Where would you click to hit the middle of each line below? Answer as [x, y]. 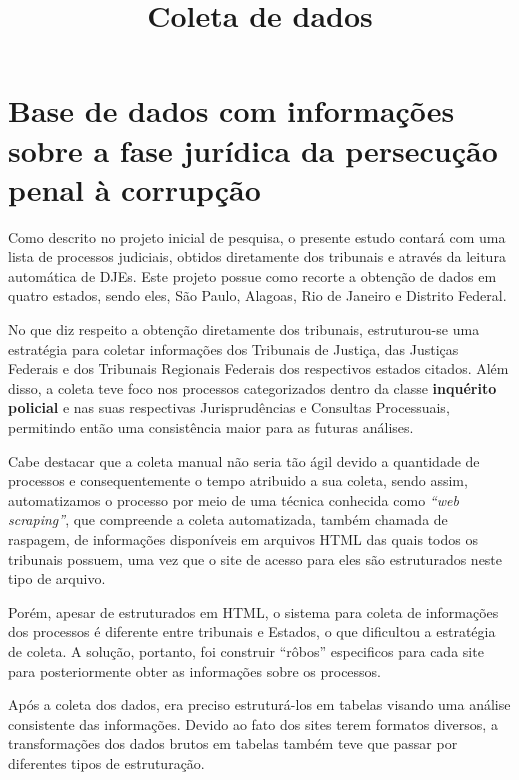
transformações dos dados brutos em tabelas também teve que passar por [233, 743]
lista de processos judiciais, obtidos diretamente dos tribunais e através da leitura [257, 256]
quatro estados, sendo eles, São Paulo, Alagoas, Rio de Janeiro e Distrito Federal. [257, 295]
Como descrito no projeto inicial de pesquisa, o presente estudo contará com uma [257, 236]
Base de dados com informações [231, 110]
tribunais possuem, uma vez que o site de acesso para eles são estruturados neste [255, 558]
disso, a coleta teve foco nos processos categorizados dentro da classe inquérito [252, 387]
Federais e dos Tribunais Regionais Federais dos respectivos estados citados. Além [258, 368]
